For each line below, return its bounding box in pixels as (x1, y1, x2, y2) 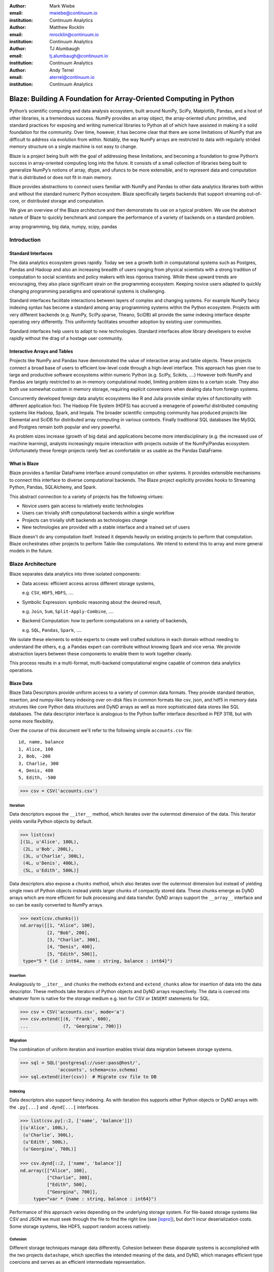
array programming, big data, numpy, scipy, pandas (9, 224, 118, 230)
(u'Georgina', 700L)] (23, 1146, 77, 1152)
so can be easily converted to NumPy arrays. (9, 902, 104, 908)
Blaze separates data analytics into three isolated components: (9, 571, 141, 577)
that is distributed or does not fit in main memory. (9, 174, 113, 180)
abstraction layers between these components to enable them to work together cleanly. (9, 650, 192, 656)
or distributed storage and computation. (21, 197, 105, 204)
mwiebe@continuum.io (49, 10, 98, 16)
